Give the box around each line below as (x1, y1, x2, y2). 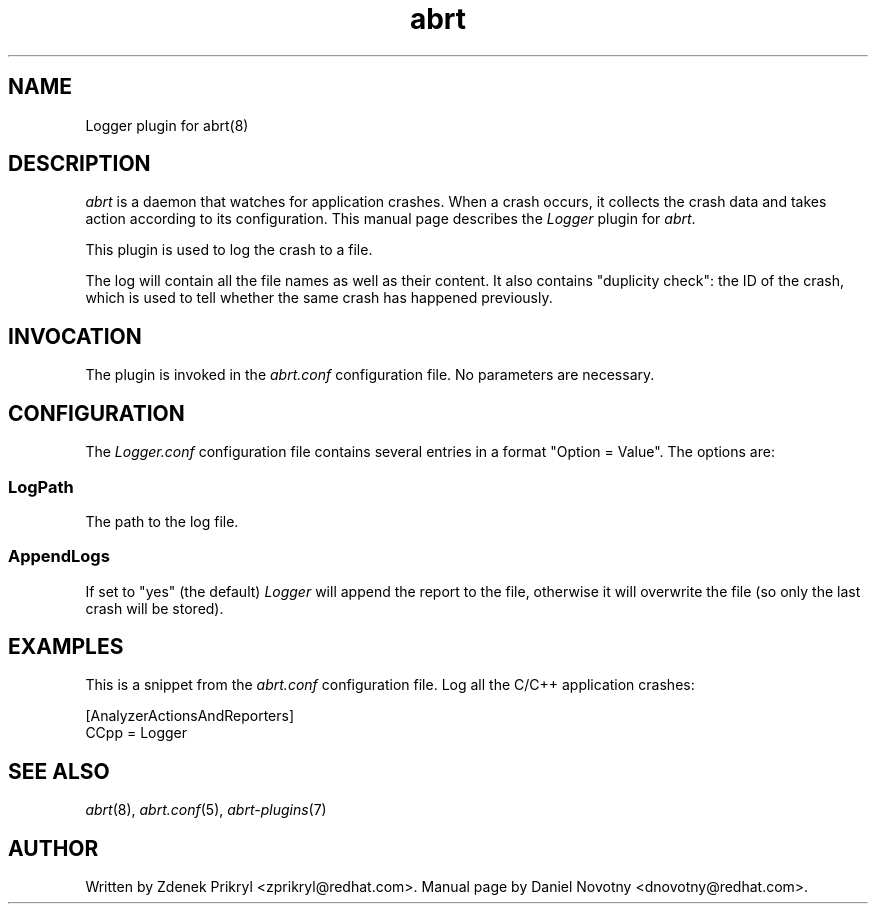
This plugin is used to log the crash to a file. (85, 241, 373, 259)
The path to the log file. (85, 512, 239, 530)
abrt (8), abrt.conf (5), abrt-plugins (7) (85, 801, 327, 819)
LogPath (8, 476, 74, 497)
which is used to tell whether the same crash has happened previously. (85, 289, 553, 307)
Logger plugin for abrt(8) (85, 116, 249, 134)
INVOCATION (8, 323, 142, 349)
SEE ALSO (8, 758, 110, 784)
